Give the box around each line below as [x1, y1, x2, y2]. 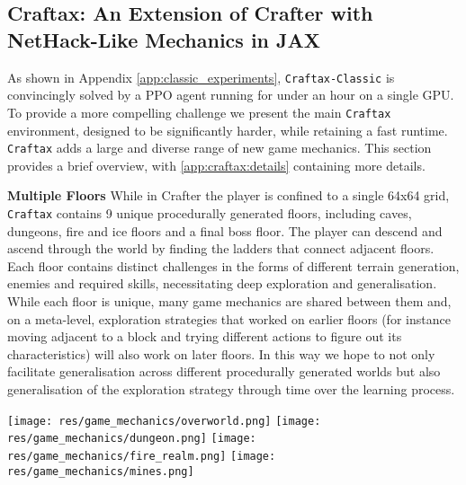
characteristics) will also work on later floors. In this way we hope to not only [7, 344, 435, 363]
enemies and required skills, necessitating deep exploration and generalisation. [7, 274, 437, 293]
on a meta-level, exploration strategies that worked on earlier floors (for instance [7, 309, 451, 328]
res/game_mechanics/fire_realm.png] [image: [7, 449, 276, 463]
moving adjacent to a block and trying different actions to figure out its [7, 327, 402, 346]
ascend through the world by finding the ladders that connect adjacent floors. [7, 239, 435, 258]
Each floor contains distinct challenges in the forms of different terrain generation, [7, 256, 460, 275]
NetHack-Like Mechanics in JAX [7, 25, 321, 53]
